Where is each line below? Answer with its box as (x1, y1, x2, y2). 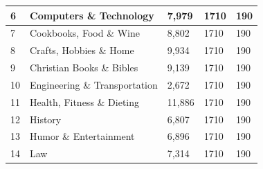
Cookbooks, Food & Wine (30, 26, 140, 40)
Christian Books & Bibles (30, 60, 138, 75)
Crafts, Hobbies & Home (30, 43, 134, 57)
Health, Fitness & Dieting (30, 94, 140, 109)
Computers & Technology (30, 8, 154, 22)
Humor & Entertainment (30, 129, 135, 143)
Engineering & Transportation (30, 77, 158, 91)
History (30, 112, 62, 126)
